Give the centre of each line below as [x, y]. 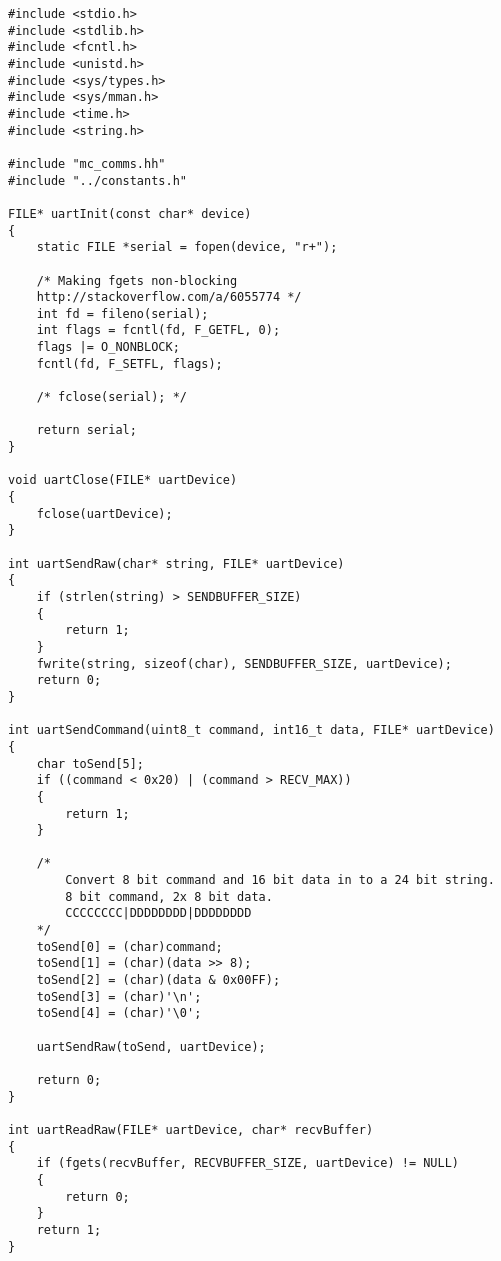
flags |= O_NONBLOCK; [108, 347]
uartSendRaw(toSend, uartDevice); [151, 1046]
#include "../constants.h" [97, 180]
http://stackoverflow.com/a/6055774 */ [169, 297]
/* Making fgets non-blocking [137, 280]
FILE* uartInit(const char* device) [130, 213]
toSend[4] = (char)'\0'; [119, 1013]
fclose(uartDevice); [104, 513]
